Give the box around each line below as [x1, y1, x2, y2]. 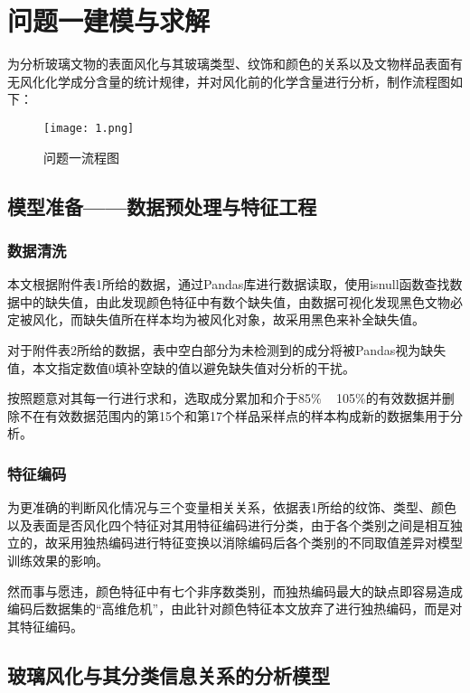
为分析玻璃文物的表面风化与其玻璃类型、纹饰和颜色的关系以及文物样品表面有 [7, 54, 463, 73]
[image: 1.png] [43, 121, 135, 135]
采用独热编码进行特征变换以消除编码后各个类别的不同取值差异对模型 [57, 533, 463, 552]
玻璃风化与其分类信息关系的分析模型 [7, 660, 330, 688]
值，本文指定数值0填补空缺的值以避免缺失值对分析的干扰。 [7, 358, 355, 377]
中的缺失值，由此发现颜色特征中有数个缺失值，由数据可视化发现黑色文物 [19, 292, 450, 311]
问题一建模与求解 [7, 2, 211, 39]
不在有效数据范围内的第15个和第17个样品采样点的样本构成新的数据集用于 [19, 406, 450, 425]
